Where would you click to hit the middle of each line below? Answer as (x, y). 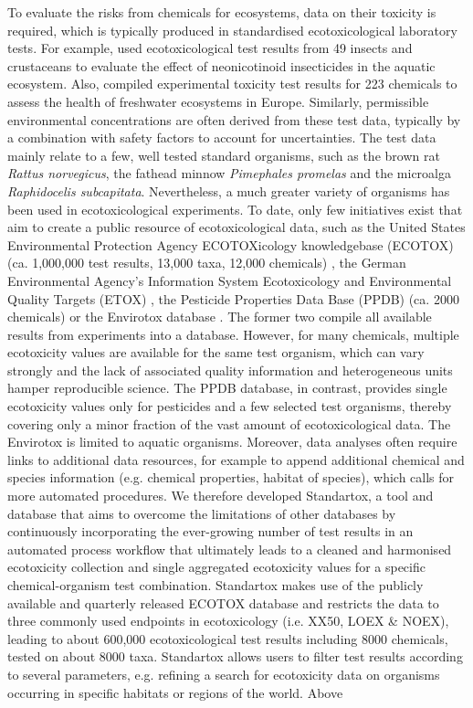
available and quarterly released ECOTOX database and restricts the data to (223, 602)
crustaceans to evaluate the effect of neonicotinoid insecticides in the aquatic (221, 65)
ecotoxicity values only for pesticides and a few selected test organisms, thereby (230, 406)
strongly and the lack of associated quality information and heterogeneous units (230, 370)
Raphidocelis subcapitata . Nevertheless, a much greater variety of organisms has (229, 190)
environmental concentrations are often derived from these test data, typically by (234, 119)
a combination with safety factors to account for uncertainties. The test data (222, 137)
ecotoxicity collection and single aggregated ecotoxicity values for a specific (216, 567)
